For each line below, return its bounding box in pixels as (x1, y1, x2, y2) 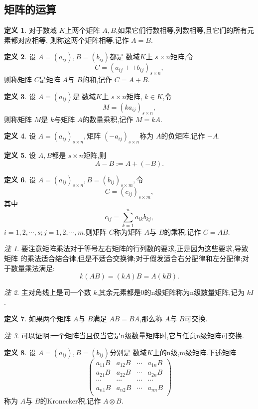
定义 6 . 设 (4, 174, 36, 184)
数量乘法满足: (10, 263, 55, 273)
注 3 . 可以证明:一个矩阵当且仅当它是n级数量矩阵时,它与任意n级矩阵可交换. (4, 330, 244, 341)
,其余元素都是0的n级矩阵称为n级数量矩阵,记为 (97, 287, 245, 297)
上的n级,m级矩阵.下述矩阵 (152, 347, 236, 357)
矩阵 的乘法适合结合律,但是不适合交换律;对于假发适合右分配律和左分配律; (4, 253, 243, 264)
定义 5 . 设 (4, 149, 36, 160)
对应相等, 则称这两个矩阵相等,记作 (17, 34, 129, 45)
